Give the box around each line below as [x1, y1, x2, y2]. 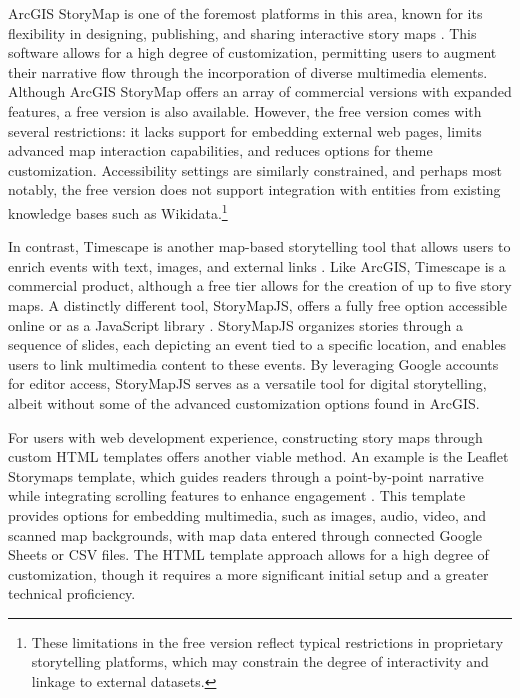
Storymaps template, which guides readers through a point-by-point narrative [8, 465, 484, 486]
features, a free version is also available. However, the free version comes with [8, 100, 482, 121]
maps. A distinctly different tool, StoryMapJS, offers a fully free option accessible [8, 294, 507, 315]
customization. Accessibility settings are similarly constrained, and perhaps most [8, 159, 502, 180]
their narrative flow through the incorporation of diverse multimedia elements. [8, 61, 488, 82]
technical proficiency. [8, 583, 136, 604]
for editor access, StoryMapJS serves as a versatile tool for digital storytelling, [8, 373, 487, 394]
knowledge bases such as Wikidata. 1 [8, 199, 228, 223]
